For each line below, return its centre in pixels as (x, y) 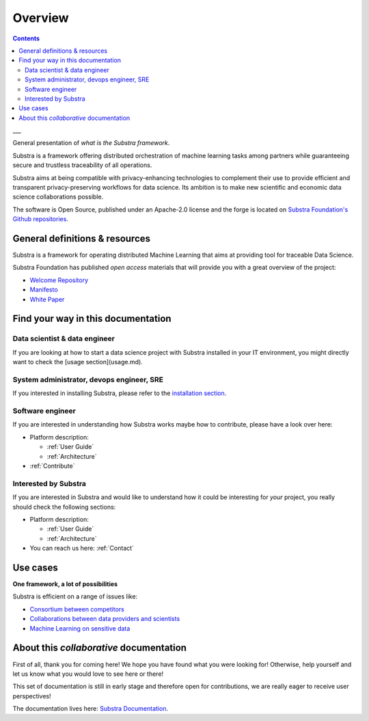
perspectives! (32, 696)
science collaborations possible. (58, 197)
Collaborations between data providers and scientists (105, 619)
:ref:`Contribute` (52, 466)
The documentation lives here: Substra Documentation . (91, 709)
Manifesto (44, 290)
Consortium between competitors (77, 609)
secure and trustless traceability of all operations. (82, 165)
